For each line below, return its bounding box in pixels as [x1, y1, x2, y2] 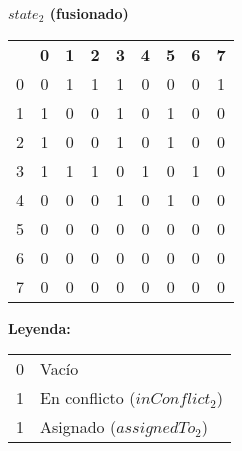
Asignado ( [40, 415, 117, 439]
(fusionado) [49, 3, 129, 23]
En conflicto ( [40, 386, 136, 410]
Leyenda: [8, 317, 71, 338]
